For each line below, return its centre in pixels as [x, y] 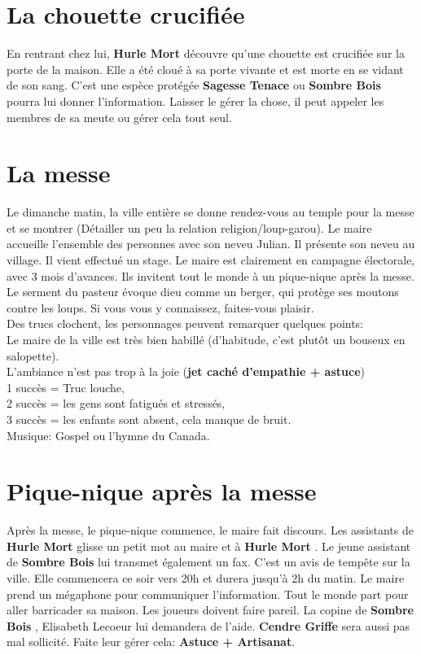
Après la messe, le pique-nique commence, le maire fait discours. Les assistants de [210, 530]
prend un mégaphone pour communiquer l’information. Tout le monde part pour [208, 594]
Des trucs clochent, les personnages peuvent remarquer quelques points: [185, 323]
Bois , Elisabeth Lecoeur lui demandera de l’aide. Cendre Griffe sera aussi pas [208, 625]
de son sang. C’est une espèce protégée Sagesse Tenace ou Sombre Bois [194, 85]
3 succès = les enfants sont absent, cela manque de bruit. [149, 419]
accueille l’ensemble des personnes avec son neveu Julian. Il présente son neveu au [211, 244]
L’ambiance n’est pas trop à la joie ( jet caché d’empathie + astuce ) [186, 371]
